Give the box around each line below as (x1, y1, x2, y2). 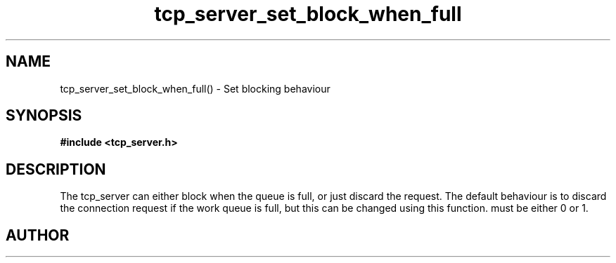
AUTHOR (6, 226, 70, 244)
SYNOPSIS (6, 107, 82, 125)
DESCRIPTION (6, 160, 106, 178)
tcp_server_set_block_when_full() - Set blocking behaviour (60, 82, 331, 95)
